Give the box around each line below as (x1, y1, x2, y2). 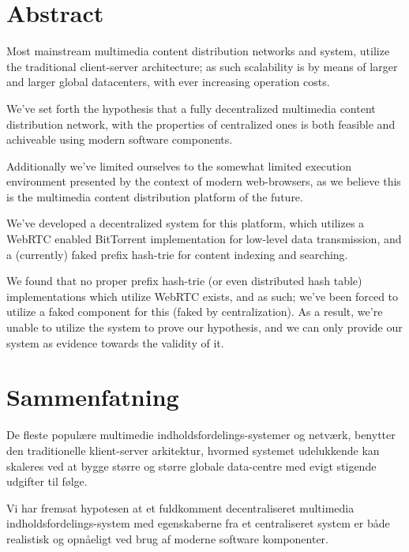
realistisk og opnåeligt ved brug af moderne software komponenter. (6, 530, 328, 546)
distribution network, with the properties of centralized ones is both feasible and (6, 115, 396, 132)
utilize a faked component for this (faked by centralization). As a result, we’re (6, 303, 383, 320)
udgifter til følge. (6, 473, 88, 490)
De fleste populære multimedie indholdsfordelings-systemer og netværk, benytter (6, 426, 396, 443)
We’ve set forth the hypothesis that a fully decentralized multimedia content (6, 100, 376, 116)
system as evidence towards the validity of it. (6, 334, 224, 351)
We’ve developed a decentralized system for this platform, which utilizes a (6, 215, 365, 231)
